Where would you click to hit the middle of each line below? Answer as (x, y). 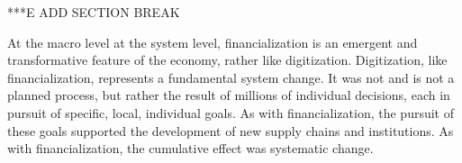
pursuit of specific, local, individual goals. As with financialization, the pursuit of (231, 112)
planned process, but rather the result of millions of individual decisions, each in (229, 95)
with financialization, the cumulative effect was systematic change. (190, 148)
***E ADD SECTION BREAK (94, 12)
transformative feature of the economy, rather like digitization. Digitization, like (227, 60)
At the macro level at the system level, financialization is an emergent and (213, 42)
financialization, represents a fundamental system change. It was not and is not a (231, 77)
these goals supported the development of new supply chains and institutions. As (231, 130)
